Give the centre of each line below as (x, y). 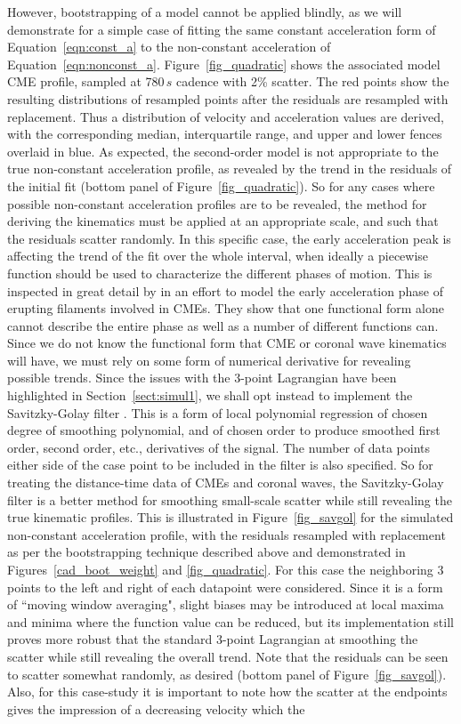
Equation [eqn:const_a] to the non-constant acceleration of (169, 47)
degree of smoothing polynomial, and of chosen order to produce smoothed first (224, 430)
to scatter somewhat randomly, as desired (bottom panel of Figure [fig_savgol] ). (227, 674)
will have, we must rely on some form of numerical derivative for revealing (209, 360)
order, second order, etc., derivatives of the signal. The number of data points (218, 447)
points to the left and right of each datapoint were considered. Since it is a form (225, 587)
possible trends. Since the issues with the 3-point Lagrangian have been (202, 378)
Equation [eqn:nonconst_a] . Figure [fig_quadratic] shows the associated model (224, 64)
